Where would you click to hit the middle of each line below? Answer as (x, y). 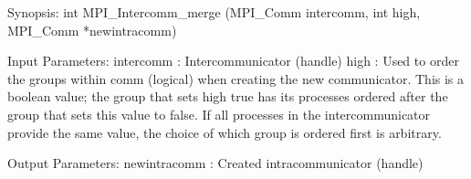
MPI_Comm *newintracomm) (92, 30)
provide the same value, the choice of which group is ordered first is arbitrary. (225, 132)
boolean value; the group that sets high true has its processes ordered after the (228, 96)
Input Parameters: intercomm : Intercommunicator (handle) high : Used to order (233, 61)
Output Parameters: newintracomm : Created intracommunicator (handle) (215, 163)
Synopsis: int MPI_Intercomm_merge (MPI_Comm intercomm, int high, (214, 12)
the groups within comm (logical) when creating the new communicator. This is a (236, 78)
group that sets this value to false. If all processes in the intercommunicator (219, 114)
